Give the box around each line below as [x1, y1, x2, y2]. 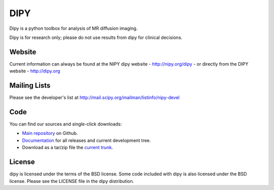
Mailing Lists [9, 81, 51, 90]
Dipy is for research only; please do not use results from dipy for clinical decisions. [9, 34, 183, 40]
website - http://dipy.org [9, 68, 60, 74]
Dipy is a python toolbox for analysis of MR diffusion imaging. [9, 25, 138, 31]
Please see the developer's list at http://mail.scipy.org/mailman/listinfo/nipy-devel [9, 94, 180, 101]
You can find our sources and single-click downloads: [9, 121, 122, 127]
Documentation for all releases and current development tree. [22, 137, 151, 144]
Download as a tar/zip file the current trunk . [22, 145, 114, 151]
